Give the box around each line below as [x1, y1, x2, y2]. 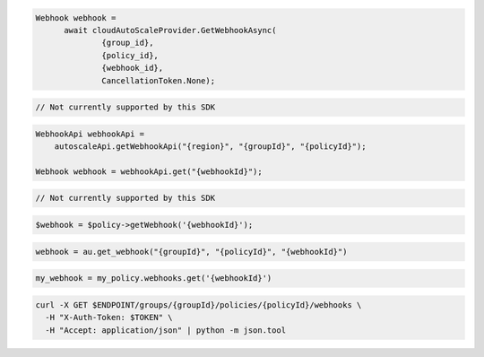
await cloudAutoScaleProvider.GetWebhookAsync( [64, 25, 277, 35]
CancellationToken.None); [101, 75, 215, 85]
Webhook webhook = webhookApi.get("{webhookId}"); [35, 166, 264, 177]
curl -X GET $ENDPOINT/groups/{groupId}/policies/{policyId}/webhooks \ [35, 300, 362, 309]
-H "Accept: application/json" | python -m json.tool [45, 325, 287, 335]
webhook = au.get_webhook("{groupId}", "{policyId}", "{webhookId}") [35, 247, 348, 257]
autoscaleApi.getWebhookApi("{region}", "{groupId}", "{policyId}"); [54, 142, 367, 152]
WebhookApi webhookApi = [35, 128, 145, 139]
